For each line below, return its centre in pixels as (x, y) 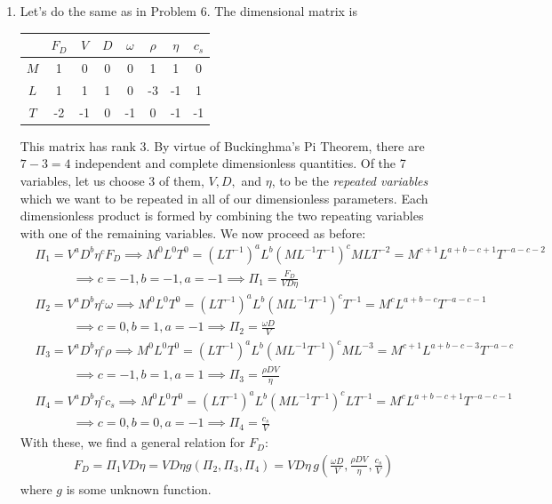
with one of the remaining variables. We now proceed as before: (193, 232)
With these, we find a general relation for (132, 442)
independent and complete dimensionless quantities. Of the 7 (240, 163)
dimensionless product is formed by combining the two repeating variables (222, 216)
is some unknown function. (139, 488)
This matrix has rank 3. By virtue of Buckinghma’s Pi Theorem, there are (222, 145)
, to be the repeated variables (350, 180)
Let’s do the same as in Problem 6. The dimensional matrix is (188, 11)
